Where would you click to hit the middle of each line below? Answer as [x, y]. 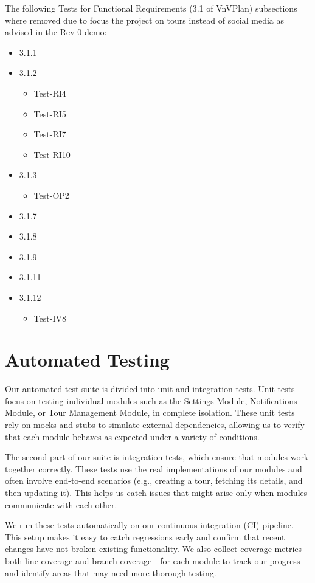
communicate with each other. [61, 504]
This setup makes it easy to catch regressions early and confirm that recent [145, 536]
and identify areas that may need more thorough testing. [111, 572]
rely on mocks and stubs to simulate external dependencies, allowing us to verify [155, 424]
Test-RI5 [50, 113]
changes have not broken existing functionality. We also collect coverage [138, 549]
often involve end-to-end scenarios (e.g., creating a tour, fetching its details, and [154, 481]
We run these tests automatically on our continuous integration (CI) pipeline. [149, 525]
